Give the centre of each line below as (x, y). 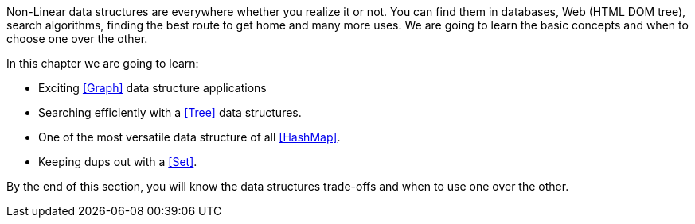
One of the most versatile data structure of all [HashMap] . (189, 137)
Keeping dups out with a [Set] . (118, 162)
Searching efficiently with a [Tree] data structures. (170, 112)
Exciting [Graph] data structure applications (152, 88)
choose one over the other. (77, 39)
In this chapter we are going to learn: (103, 63)
